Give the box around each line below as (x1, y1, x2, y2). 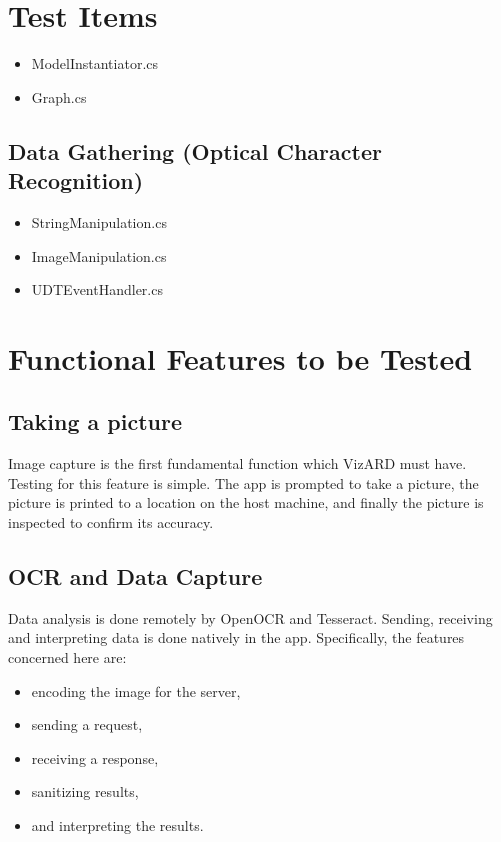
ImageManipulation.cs (31, 245, 167, 266)
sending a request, (31, 714, 143, 735)
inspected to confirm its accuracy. (8, 512, 214, 533)
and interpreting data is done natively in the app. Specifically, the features (8, 627, 465, 648)
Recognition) (8, 165, 144, 196)
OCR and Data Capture (8, 561, 263, 592)
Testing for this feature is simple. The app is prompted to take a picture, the (8, 472, 479, 493)
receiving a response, (31, 747, 159, 768)
